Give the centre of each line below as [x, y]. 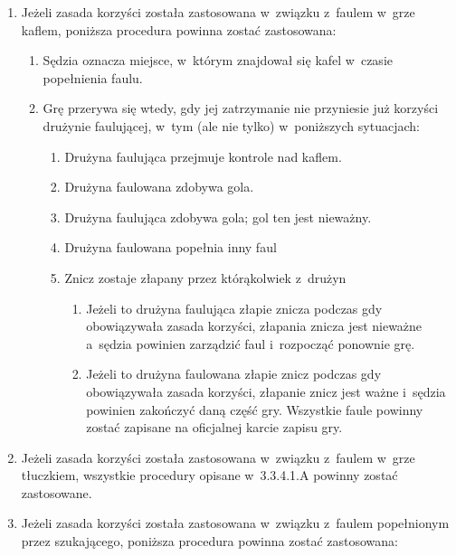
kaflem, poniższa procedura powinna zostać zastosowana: [179, 29]
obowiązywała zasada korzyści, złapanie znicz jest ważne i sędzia [266, 391]
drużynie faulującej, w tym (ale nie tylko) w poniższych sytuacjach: [231, 125]
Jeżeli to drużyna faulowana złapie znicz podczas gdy [234, 374]
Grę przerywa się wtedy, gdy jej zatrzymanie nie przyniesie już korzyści [241, 108]
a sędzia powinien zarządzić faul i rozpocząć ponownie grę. [251, 343]
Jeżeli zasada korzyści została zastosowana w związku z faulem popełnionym [235, 523]
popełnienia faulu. [93, 77]
